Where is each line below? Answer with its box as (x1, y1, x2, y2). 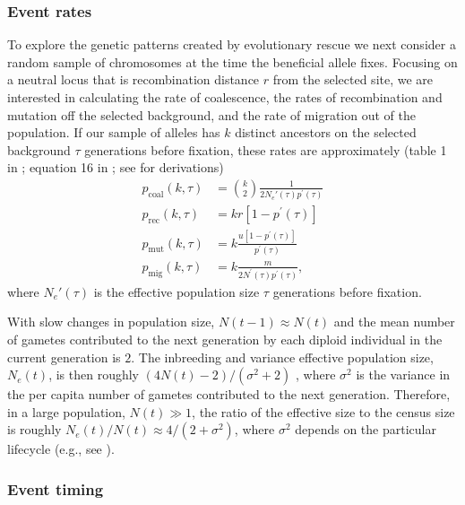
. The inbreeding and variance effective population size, (131, 347, 434, 366)
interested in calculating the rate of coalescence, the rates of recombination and (7, 88, 443, 106)
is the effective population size (93, 282, 260, 300)
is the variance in (356, 365, 451, 384)
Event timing (7, 477, 104, 500)
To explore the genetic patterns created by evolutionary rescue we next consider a (7, 35, 456, 54)
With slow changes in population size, (7, 312, 215, 331)
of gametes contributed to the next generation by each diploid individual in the (7, 329, 443, 348)
